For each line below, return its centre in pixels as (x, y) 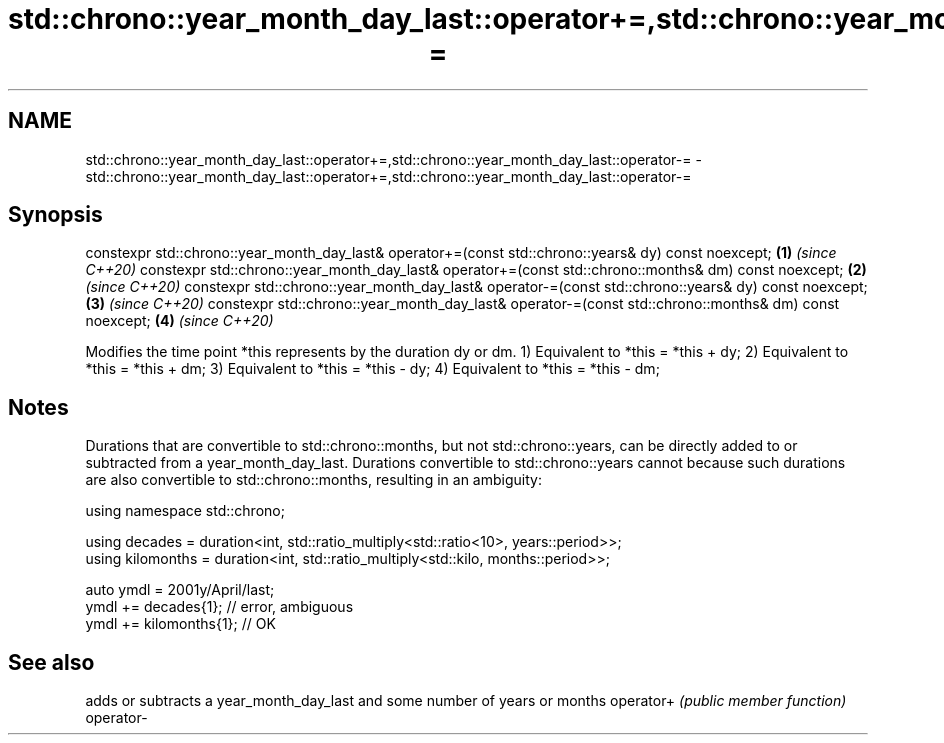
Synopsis (55, 215)
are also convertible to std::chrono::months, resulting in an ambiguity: (313, 480)
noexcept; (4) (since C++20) (179, 321)
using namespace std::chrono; (185, 511)
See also (51, 662)
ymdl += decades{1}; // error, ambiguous (219, 607)
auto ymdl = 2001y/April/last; (180, 590)
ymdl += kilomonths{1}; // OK (180, 624)
